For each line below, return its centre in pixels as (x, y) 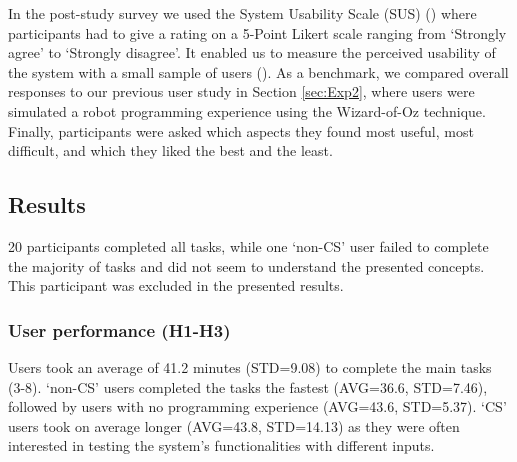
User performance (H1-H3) (119, 329)
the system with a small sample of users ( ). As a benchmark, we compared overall (258, 71)
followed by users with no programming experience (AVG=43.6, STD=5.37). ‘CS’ (257, 406)
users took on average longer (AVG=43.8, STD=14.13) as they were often (234, 425)
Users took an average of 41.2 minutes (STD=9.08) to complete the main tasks (250, 366)
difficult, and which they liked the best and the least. (170, 150)
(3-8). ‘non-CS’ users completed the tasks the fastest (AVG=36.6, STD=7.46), (248, 386)
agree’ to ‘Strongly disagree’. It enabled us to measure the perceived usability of (252, 52)
